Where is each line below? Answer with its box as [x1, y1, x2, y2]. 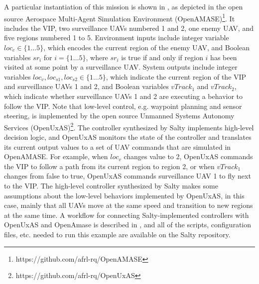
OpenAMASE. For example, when [4, 151, 108, 162]
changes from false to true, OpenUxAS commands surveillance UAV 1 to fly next [4, 171, 251, 181]
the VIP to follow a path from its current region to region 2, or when [4, 161, 215, 171]
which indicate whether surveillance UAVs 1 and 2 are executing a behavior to [4, 91, 243, 101]
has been [210, 52, 237, 62]
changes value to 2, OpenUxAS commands [124, 151, 253, 162]
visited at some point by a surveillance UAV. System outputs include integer [4, 62, 238, 72]
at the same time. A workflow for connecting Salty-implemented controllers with [4, 209, 249, 220]
